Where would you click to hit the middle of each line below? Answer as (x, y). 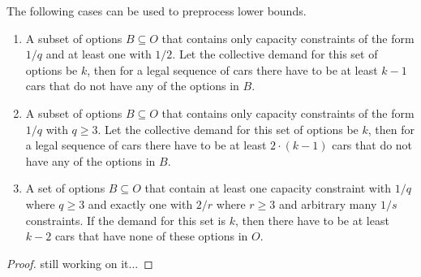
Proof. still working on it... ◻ (80, 263)
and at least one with (99, 54)
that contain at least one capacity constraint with (268, 188)
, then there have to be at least (312, 220)
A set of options (65, 188)
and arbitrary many (328, 203)
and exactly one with (140, 203)
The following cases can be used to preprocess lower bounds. (157, 11)
